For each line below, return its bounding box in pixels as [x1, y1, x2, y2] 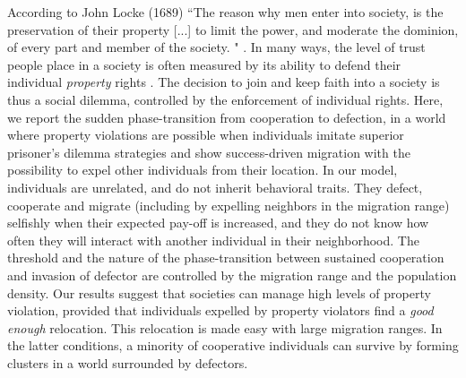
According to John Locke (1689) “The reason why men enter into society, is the [7, 3, 444, 21]
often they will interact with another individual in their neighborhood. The [7, 230, 419, 249]
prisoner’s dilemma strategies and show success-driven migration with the [7, 142, 410, 161]
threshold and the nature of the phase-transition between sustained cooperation [7, 248, 444, 267]
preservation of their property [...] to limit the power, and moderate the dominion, [7, 20, 459, 39]
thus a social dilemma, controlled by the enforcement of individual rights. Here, [7, 90, 444, 108]
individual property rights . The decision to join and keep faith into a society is [7, 73, 440, 91]
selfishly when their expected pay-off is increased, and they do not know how [7, 213, 429, 232]
